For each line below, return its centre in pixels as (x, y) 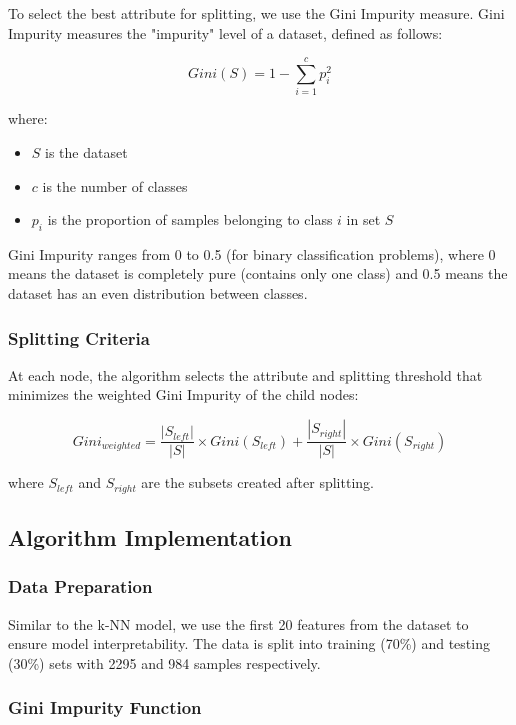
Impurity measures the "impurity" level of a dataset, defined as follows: (225, 32)
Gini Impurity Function (105, 707)
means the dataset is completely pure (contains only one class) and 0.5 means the (258, 273)
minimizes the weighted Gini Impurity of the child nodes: (183, 394)
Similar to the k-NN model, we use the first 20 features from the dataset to (238, 623)
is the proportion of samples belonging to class (190, 219)
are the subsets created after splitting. (257, 482)
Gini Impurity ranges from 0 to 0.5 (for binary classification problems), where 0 (252, 253)
